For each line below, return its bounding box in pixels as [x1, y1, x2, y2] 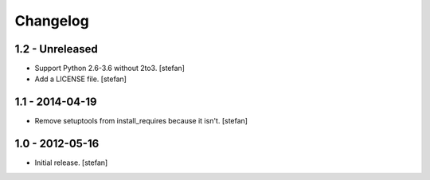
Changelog [14, 12, 89, 29]
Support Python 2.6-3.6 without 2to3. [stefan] [34, 64, 185, 73]
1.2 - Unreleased [14, 42, 99, 56]
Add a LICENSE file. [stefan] [34, 74, 127, 84]
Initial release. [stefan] [34, 158, 108, 167]
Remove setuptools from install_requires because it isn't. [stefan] [34, 116, 248, 126]
